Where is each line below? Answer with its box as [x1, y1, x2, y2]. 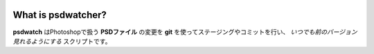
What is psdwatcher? [12, 9, 107, 21]
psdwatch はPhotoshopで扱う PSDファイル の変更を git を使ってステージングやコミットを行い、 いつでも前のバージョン [12, 28, 358, 36]
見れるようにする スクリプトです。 [12, 37, 112, 45]
